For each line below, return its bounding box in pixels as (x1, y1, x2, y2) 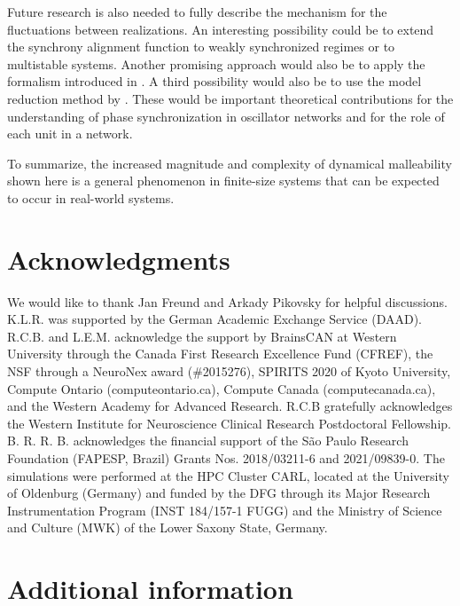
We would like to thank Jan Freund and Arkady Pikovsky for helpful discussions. (7, 292, 448, 311)
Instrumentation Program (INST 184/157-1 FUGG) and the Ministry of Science (7, 500, 442, 519)
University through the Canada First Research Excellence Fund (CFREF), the (7, 344, 433, 363)
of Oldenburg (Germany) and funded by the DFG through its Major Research (7, 484, 431, 502)
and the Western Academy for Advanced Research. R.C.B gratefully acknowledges (7, 397, 453, 415)
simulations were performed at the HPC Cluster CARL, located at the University (7, 466, 449, 484)
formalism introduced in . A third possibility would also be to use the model (7, 72, 422, 91)
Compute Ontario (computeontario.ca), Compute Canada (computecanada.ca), (7, 379, 436, 397)
